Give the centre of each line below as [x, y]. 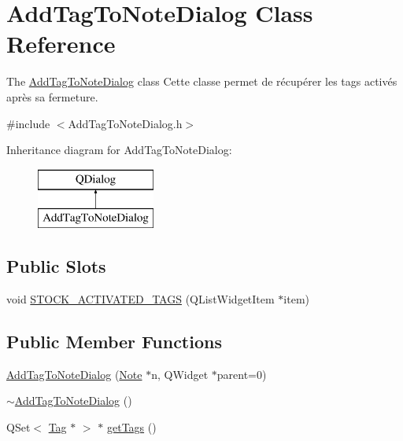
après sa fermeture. [52, 96]
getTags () [131, 427]
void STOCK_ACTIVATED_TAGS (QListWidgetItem [140, 299]
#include [28, 123]
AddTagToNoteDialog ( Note [74, 374]
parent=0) [242, 374]
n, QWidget [180, 374]
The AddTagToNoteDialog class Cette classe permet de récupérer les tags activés [202, 81]
